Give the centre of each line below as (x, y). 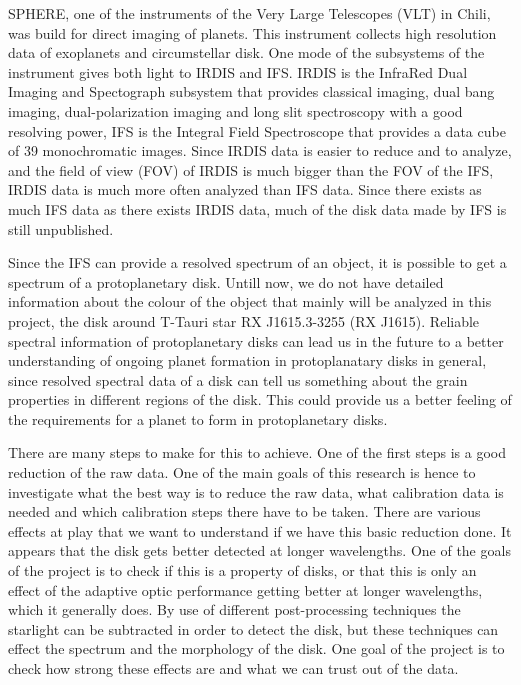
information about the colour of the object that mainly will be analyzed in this (250, 301)
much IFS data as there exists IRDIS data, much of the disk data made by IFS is (257, 208)
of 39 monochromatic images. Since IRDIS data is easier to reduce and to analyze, (260, 150)
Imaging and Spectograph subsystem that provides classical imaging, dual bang (251, 91)
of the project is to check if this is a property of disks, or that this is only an (242, 570)
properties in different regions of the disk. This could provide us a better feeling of (260, 399)
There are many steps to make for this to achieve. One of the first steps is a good (257, 452)
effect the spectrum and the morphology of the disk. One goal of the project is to (256, 648)
